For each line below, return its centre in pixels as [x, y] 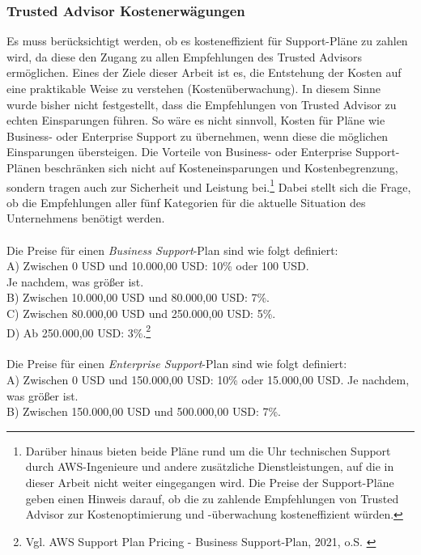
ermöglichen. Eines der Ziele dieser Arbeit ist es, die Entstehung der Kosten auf [204, 72]
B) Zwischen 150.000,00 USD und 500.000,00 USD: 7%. [144, 411]
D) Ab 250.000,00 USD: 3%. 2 [79, 331]
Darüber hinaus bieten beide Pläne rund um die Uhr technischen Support [208, 450]
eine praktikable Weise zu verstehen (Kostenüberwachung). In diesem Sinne [194, 88]
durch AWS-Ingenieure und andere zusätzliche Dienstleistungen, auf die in [210, 466]
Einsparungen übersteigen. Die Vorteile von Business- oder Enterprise [179, 152]
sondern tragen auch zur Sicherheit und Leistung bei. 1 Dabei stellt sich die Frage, [209, 185]
